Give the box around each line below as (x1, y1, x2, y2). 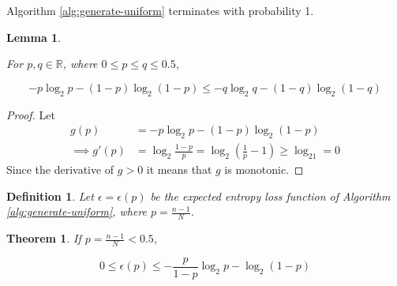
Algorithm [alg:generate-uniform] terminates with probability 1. (6, 2, 314, 18)
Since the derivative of (6, 161, 114, 178)
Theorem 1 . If (6, 230, 81, 246)
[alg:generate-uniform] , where (6, 203, 148, 220)
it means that (146, 161, 212, 178)
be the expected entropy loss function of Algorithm (150, 187, 391, 204)
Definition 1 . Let (6, 187, 94, 204)
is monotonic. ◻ (224, 161, 304, 178)
